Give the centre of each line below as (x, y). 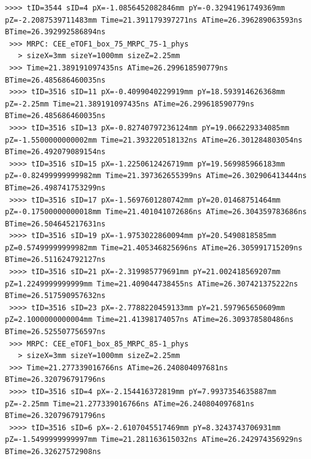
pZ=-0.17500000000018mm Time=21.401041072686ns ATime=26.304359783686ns (156, 212)
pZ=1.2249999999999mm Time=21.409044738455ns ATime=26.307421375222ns (152, 284)
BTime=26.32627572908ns (53, 451)
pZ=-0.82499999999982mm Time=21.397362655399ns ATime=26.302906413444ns (156, 176)
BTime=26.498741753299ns (55, 188)
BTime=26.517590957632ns (55, 296)
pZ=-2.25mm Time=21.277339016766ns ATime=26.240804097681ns (130, 404)
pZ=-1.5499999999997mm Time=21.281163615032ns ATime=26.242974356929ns (154, 440)
